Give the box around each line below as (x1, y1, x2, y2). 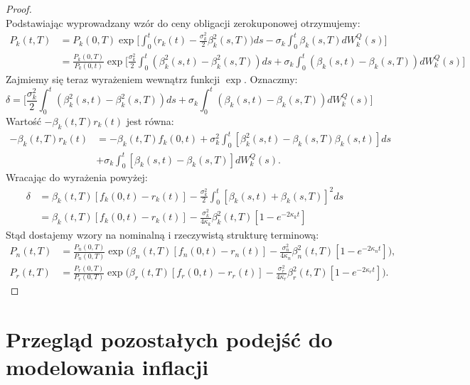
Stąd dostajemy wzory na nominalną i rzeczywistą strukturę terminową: (6, 227, 319, 242)
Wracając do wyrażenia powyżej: (6, 170, 148, 185)
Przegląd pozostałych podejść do (6, 325, 333, 354)
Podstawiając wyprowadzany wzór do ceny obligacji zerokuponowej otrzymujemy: (6, 15, 360, 30)
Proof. (6, 1, 32, 16)
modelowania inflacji (6, 352, 209, 381)
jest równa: (126, 114, 174, 128)
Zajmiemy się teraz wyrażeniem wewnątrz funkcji (6, 72, 220, 87)
